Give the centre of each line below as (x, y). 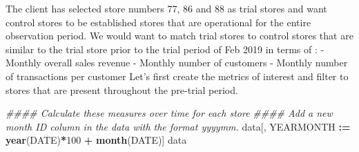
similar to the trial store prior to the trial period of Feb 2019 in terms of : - (165, 49)
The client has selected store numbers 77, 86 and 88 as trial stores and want (166, 8)
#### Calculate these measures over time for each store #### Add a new (169, 113)
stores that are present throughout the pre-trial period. (122, 89)
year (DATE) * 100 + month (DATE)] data (96, 140)
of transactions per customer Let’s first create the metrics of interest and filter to (177, 76)
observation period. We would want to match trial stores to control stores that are (179, 36)
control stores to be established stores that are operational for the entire (158, 22)
